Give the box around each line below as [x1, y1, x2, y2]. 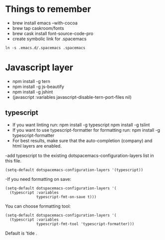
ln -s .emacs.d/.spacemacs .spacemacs [5, 45, 85, 50]
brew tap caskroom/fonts [12, 25, 65, 31]
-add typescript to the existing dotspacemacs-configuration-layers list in [5, 153, 154, 159]
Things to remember [5, 3, 91, 15]
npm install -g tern [12, 78, 51, 84]
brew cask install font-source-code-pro [12, 30, 93, 36]
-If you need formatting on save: [5, 176, 72, 182]
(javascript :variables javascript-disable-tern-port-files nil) [12, 94, 132, 100]
